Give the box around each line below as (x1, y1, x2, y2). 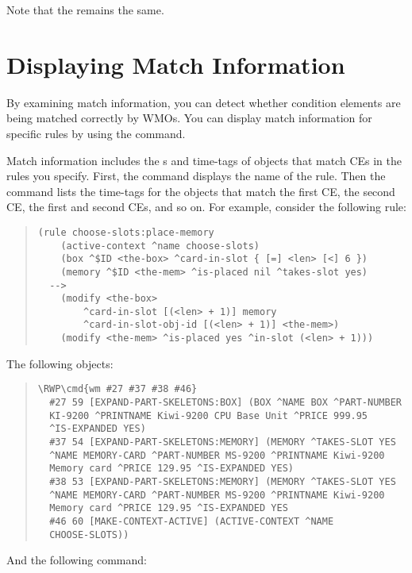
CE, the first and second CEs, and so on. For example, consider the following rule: (6, 198, 406, 215)
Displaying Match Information (6, 48, 345, 80)
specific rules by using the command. (6, 125, 186, 141)
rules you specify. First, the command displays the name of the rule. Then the (6, 167, 386, 184)
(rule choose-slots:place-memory (37, 226, 214, 238)
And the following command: (6, 552, 147, 568)
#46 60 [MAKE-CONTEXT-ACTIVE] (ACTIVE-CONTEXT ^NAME (49, 515, 334, 527)
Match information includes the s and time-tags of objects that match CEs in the (6, 152, 402, 168)
